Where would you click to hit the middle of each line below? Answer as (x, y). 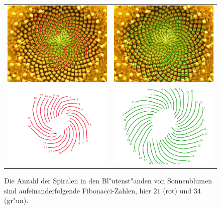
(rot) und (177, 190)
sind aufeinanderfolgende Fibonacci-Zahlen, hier (78, 190)
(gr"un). (16, 200)
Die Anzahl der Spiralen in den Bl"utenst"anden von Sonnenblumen (108, 181)
